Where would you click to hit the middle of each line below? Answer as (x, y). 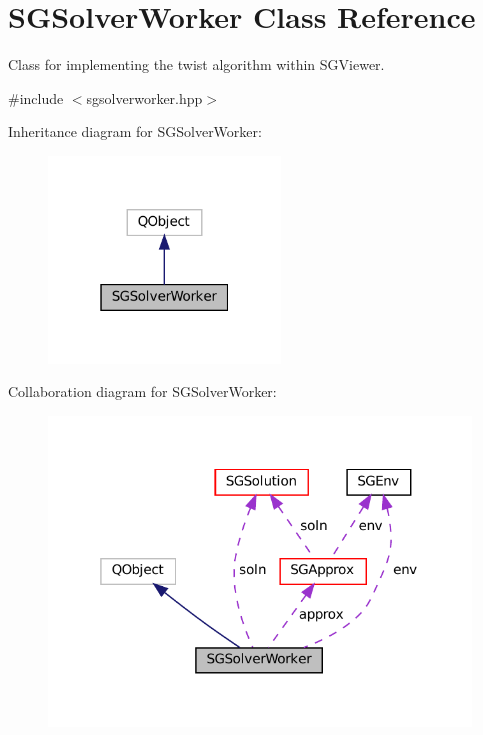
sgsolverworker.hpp (144, 97)
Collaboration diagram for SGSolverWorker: (142, 391)
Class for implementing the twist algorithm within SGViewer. (196, 64)
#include (36, 97)
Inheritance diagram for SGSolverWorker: (135, 131)
